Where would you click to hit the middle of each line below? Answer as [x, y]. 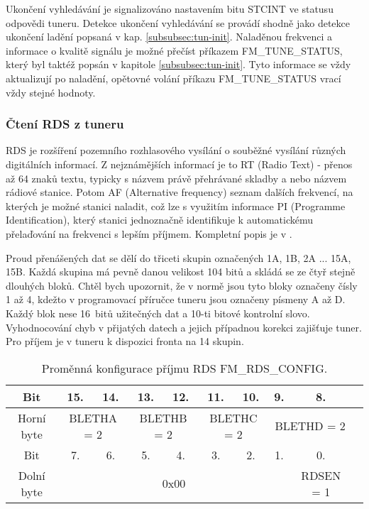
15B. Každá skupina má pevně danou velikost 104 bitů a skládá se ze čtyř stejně [181, 272]
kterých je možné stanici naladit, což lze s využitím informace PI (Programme [176, 206]
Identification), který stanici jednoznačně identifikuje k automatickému [159, 220]
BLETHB [163, 417]
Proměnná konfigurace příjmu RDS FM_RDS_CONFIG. [184, 368]
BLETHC [233, 417]
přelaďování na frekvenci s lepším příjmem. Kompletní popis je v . [149, 233]
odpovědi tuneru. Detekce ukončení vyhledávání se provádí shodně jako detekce [178, 22]
